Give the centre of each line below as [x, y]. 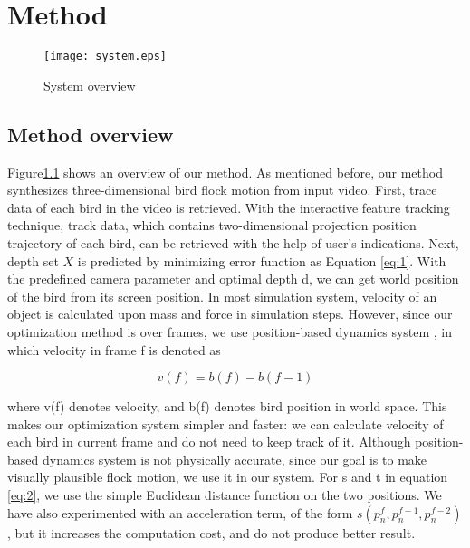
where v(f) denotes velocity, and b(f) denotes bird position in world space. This [227, 406]
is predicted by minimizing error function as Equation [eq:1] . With [262, 260]
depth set [33, 260]
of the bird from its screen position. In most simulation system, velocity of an [222, 296]
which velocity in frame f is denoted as [114, 349]
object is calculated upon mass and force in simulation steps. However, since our [230, 314]
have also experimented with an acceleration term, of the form [180, 512]
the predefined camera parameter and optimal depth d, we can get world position [233, 279]
